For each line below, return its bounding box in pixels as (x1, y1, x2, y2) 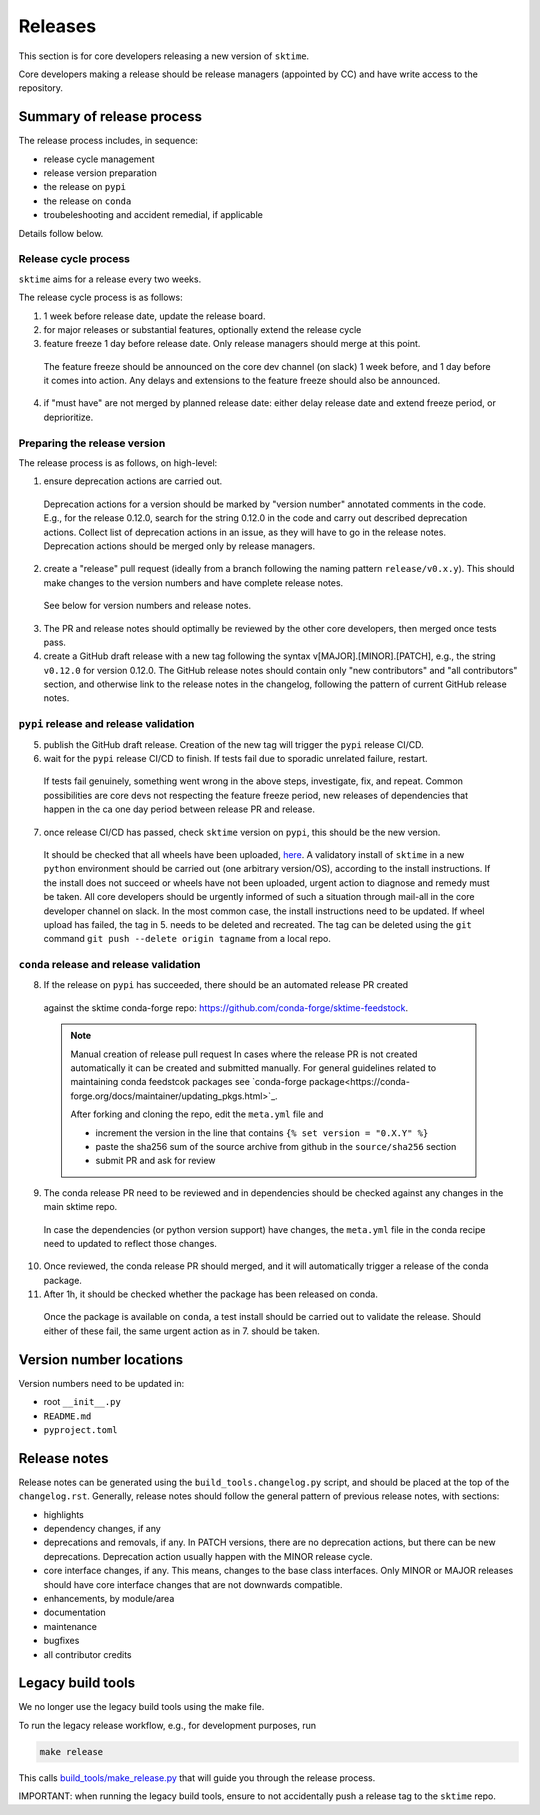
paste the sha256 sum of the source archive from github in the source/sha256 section (95, 1140, 457, 1152)
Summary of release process (18, 108, 202, 125)
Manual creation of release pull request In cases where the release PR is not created (70, 1048, 418, 1060)
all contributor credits (43, 1648, 132, 1660)
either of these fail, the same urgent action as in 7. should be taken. (43, 1325, 320, 1337)
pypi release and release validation (18, 717, 195, 731)
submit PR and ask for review (95, 1155, 216, 1167)
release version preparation (43, 167, 157, 179)
